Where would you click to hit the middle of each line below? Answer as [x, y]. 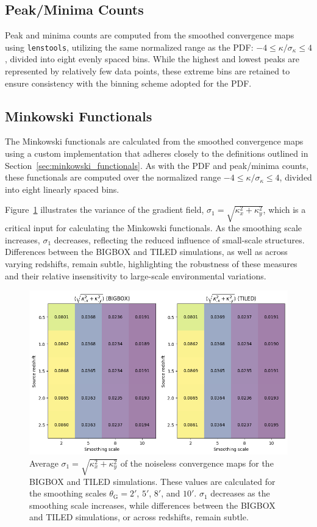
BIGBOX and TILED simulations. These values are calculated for [152, 481]
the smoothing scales [68, 493]
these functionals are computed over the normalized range [113, 177]
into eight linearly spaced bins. [62, 189]
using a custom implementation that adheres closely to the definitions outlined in [157, 153]
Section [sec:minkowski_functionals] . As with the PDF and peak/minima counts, [157, 165]
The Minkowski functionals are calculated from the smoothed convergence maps [154, 141]
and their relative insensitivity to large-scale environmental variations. [136, 275]
